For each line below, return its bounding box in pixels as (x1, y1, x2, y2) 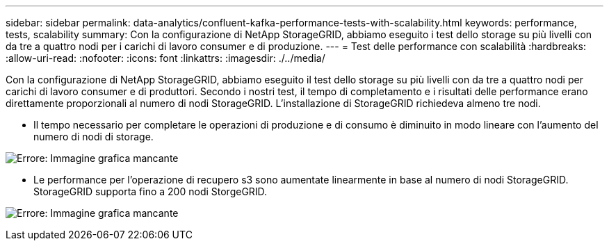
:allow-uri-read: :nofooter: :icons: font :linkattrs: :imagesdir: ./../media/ (6, 52, 325, 64)
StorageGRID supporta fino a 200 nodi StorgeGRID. (33, 186, 268, 197)
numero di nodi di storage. (33, 131, 154, 142)
